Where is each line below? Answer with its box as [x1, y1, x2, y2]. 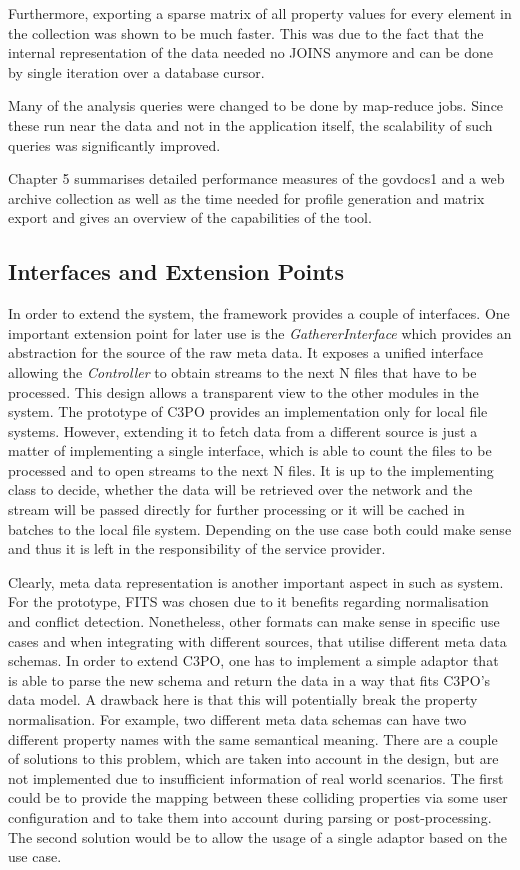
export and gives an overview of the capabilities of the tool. [8, 207, 372, 228]
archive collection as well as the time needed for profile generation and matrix [8, 187, 485, 208]
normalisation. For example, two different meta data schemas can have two [8, 709, 467, 730]
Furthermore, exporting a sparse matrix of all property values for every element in [8, 3, 512, 23]
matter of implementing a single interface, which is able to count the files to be [8, 440, 492, 461]
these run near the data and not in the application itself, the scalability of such [8, 114, 493, 135]
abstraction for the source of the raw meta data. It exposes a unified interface [8, 342, 483, 363]
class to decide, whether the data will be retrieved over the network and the [8, 479, 473, 500]
